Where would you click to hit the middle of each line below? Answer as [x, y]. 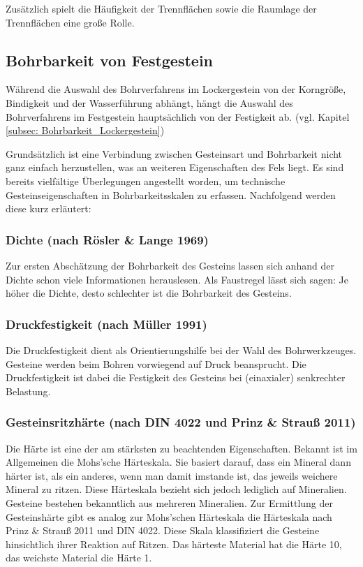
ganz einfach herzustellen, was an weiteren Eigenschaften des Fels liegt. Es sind [175, 167]
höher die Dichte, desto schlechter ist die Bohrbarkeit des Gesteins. [149, 293]
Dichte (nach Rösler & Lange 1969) [107, 239]
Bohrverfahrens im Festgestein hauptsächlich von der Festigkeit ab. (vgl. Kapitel [178, 116]
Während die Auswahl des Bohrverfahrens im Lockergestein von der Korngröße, [176, 89]
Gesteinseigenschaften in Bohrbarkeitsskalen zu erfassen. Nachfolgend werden [171, 194]
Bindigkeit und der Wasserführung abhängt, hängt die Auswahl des [149, 102]
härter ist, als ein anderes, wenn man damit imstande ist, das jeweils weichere [172, 475]
